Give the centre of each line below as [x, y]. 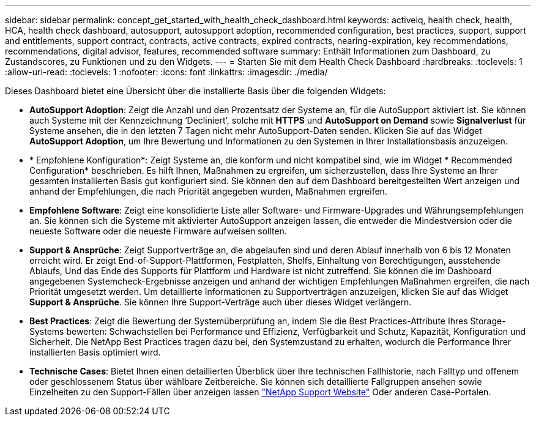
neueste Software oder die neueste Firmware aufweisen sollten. [158, 231]
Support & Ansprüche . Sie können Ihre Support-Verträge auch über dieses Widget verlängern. [221, 302]
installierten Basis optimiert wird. [95, 352]
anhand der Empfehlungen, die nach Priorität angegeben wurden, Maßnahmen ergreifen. [208, 191]
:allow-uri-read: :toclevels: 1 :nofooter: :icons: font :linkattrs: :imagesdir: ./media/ [166, 72]
